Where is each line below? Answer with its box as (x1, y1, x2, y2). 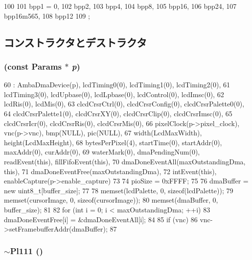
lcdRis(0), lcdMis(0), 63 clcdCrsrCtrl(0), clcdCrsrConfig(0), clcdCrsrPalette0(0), (4, 99, 245, 109)
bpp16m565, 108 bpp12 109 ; (4, 10, 90, 21)
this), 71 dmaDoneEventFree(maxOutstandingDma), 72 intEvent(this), (4, 166, 217, 176)
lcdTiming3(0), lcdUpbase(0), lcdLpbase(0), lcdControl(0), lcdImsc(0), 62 (4, 89, 224, 99)
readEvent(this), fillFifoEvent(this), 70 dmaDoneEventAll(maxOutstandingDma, (4, 156, 246, 166)
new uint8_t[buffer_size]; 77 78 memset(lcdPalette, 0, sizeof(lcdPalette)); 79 (4, 185, 233, 195)
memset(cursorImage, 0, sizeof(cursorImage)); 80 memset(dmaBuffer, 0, (4, 195, 218, 205)
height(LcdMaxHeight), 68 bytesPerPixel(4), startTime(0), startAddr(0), (4, 137, 222, 147)
